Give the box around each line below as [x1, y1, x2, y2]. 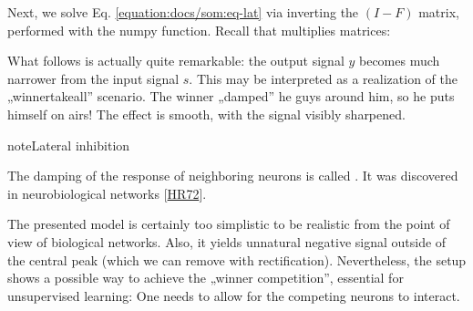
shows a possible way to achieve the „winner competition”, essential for [7, 268, 404, 287]
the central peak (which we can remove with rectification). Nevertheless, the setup [7, 250, 467, 269]
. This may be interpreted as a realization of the [189, 68, 458, 88]
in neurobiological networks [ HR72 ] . [7, 183, 207, 202]
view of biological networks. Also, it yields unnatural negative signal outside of [7, 232, 447, 251]
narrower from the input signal [7, 68, 180, 88]
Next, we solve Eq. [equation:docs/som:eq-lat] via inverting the [7, 3, 359, 21]
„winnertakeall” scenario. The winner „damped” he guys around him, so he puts [7, 87, 455, 106]
